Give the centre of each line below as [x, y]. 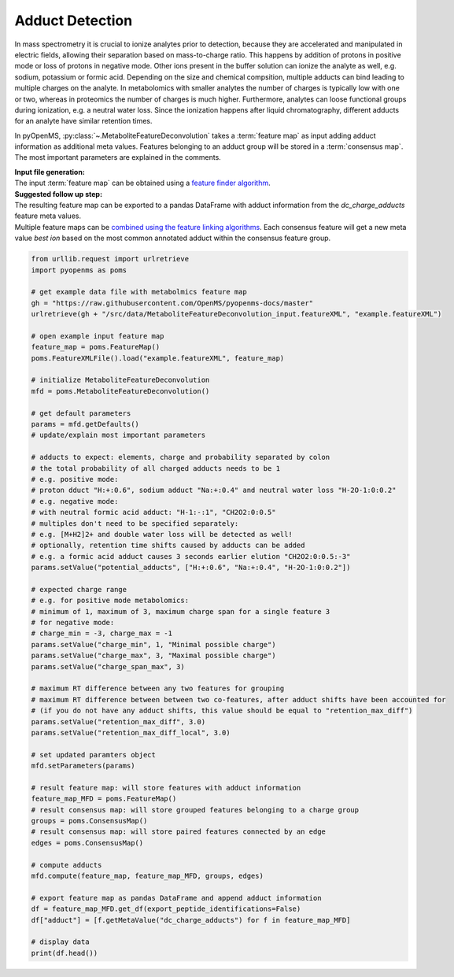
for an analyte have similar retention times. [83, 121]
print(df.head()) [65, 953]
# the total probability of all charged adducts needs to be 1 [156, 468]
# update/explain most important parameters [118, 435]
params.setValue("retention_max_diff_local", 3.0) [131, 733]
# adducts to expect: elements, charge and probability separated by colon [181, 457]
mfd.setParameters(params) [83, 766]
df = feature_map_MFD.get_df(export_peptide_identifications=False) [166, 909]
